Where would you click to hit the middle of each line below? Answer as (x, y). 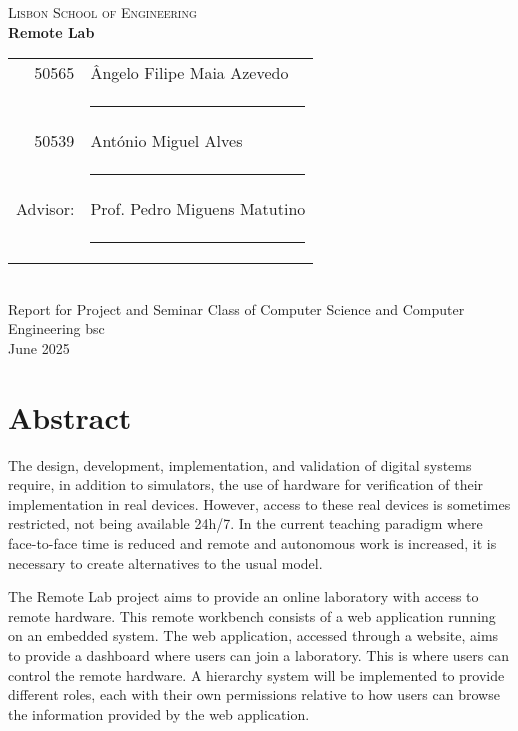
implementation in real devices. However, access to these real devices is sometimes (259, 503)
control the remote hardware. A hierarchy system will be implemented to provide (256, 674)
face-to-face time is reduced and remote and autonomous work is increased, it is (252, 543)
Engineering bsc (56, 328)
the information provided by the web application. (159, 713)
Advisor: (45, 209)
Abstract (70, 416)
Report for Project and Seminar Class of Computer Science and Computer (236, 308)
